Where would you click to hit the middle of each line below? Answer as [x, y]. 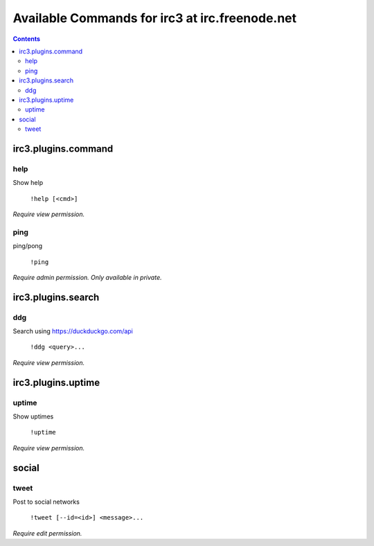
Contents [27, 39]
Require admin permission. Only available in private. [87, 277]
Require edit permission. [47, 533]
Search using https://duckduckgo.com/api [73, 331]
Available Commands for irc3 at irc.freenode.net [155, 18]
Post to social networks [46, 502]
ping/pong [28, 246]
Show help [28, 183]
